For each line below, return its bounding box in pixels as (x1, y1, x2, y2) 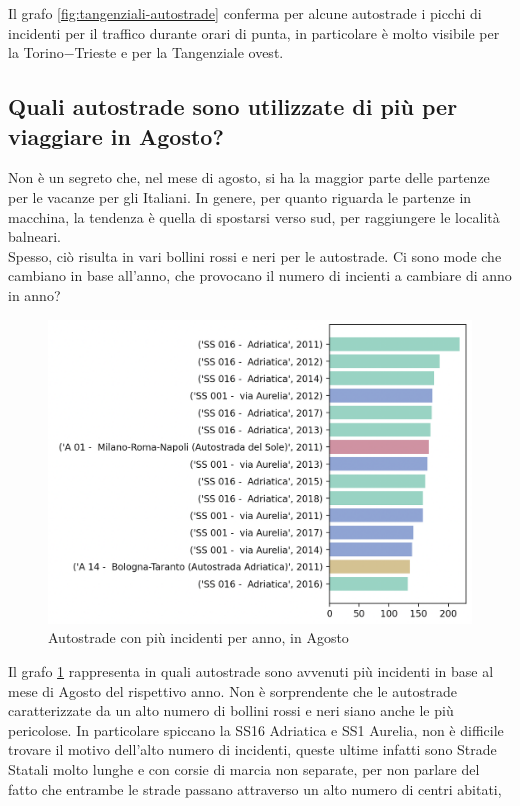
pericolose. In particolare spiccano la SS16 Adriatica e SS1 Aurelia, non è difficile (8, 719, 504, 740)
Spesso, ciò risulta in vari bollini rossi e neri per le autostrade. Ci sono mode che (8, 245, 502, 266)
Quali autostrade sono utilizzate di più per (8, 91, 458, 122)
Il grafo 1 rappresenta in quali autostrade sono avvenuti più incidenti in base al (8, 661, 494, 682)
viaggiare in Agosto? (8, 120, 224, 151)
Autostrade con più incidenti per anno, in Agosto (48, 627, 349, 648)
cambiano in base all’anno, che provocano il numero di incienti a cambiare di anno (8, 265, 512, 286)
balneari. (8, 226, 61, 247)
